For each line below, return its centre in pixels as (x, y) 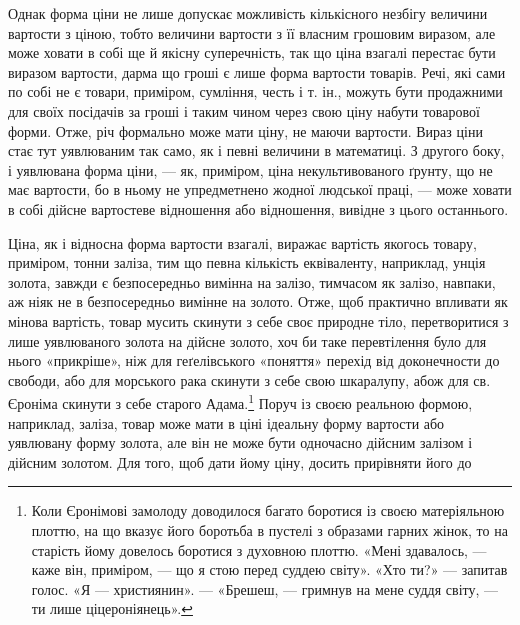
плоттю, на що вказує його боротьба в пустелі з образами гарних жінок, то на (269, 529)
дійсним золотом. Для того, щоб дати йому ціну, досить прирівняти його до (240, 461)
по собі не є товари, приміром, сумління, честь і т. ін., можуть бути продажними (255, 91)
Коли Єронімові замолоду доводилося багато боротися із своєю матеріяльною (268, 510)
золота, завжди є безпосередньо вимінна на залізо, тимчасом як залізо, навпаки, (252, 281)
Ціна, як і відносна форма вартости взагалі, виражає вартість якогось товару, (242, 242)
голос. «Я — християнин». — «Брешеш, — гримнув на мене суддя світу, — (265, 588)
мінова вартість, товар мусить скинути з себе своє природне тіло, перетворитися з (258, 320)
